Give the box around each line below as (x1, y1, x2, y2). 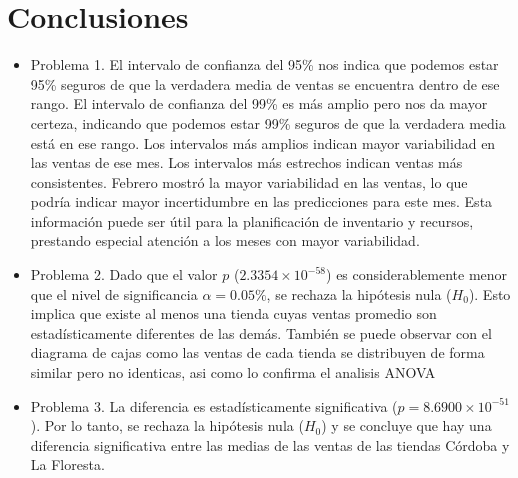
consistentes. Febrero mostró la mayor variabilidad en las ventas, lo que (30, 171, 468, 192)
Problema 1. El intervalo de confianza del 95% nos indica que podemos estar (30, 54, 499, 75)
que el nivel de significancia (30, 283, 198, 304)
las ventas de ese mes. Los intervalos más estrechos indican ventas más (30, 152, 463, 173)
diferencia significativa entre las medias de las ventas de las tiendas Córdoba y (30, 434, 510, 455)
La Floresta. (30, 454, 105, 475)
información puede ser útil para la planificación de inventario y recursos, (30, 210, 474, 231)
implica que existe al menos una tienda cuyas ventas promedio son (30, 303, 437, 324)
